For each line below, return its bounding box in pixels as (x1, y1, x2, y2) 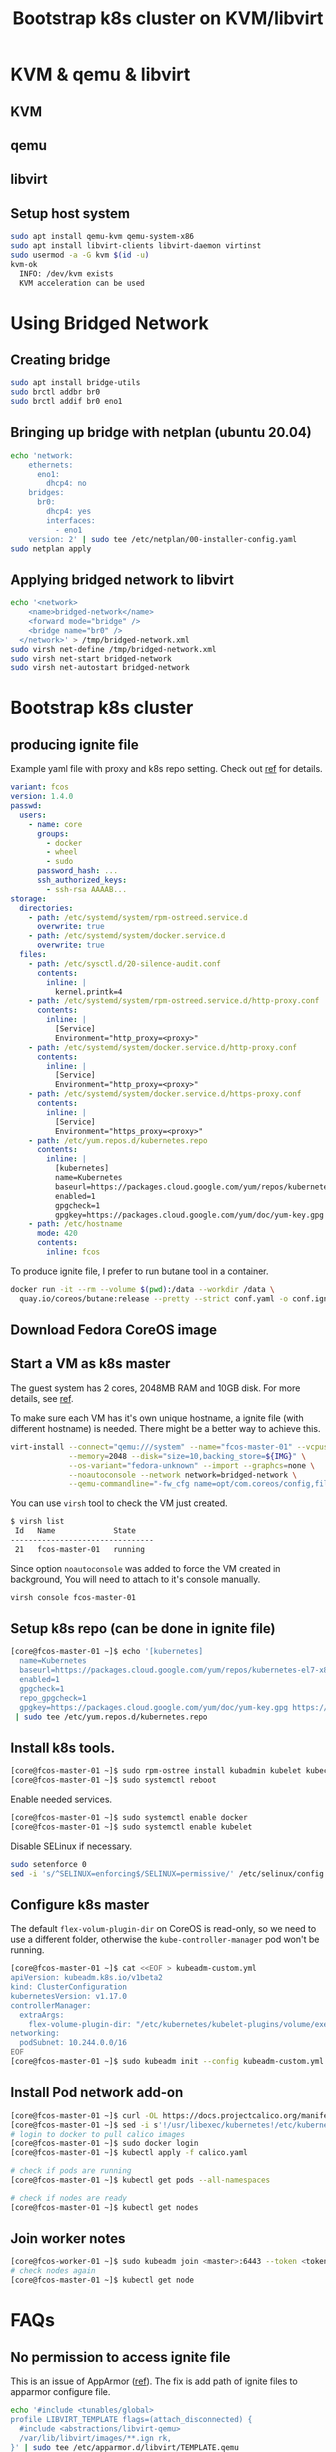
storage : (10, 893, 47, 904)
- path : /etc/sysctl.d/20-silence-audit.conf (28, 958, 222, 969)
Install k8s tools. (10, 1739, 116, 1756)
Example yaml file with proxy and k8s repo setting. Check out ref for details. (10, 763, 323, 775)
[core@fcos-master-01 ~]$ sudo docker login (10, 2138, 199, 2149)
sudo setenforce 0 (10, 1859, 87, 1869)
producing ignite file (10, 736, 139, 753)
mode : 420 (36, 1228, 78, 1239)
